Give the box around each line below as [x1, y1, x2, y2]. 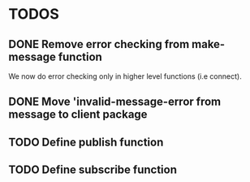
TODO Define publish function [8, 135, 164, 149]
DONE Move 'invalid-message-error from [8, 95, 222, 109]
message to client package [8, 107, 148, 122]
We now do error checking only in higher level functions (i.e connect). [8, 71, 242, 81]
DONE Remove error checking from [8, 37, 190, 51]
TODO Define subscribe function [8, 163, 177, 177]
